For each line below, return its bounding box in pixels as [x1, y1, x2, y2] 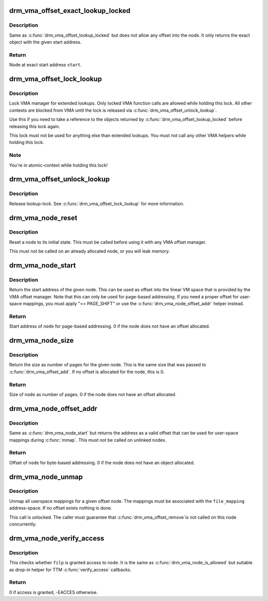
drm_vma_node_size [9, 336, 74, 345]
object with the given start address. [9, 39, 82, 45]
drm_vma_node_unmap [9, 472, 83, 481]
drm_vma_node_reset [9, 213, 78, 222]
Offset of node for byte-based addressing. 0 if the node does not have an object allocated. [9, 460, 195, 466]
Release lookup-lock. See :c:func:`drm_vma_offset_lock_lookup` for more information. [9, 200, 185, 206]
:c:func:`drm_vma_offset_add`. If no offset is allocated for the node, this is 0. [9, 369, 165, 375]
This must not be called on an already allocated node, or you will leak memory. [9, 248, 170, 254]
